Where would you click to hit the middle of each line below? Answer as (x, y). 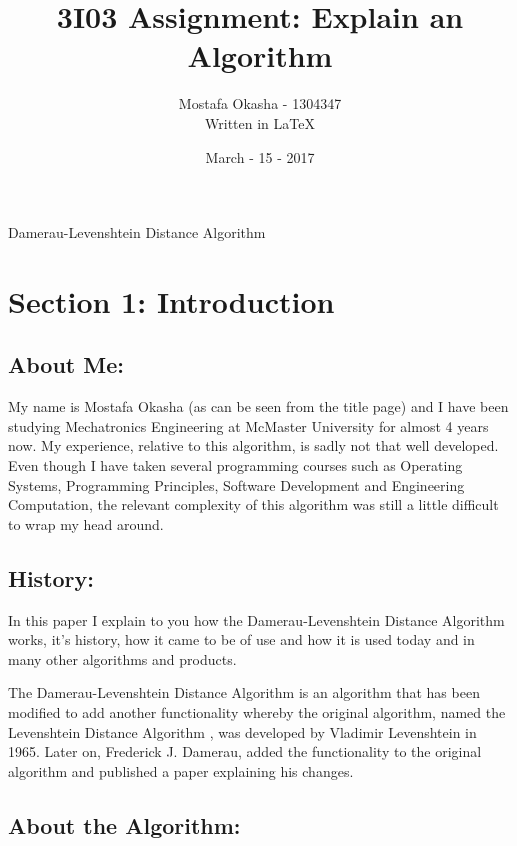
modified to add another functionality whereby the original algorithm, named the (257, 712)
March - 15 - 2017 (260, 156)
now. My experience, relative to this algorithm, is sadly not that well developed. (253, 445)
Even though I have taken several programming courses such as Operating (235, 465)
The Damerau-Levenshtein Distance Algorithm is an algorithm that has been (244, 692)
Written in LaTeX (260, 122)
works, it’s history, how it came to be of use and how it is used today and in (241, 639)
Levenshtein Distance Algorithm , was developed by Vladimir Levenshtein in (242, 731)
